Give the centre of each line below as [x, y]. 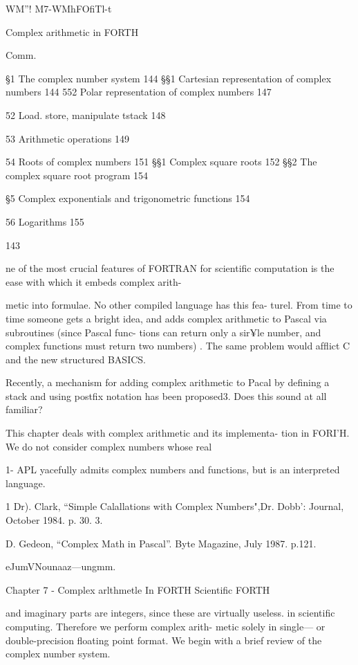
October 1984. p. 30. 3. [54, 520]
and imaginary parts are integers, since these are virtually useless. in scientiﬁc [170, 613]
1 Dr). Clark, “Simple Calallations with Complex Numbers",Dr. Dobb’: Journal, [175, 506]
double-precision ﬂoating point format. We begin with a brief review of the [164, 640]
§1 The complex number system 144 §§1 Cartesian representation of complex [169, 78]
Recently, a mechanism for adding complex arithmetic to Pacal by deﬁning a [168, 382]
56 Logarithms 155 [45, 221]
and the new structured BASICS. [76, 359]
